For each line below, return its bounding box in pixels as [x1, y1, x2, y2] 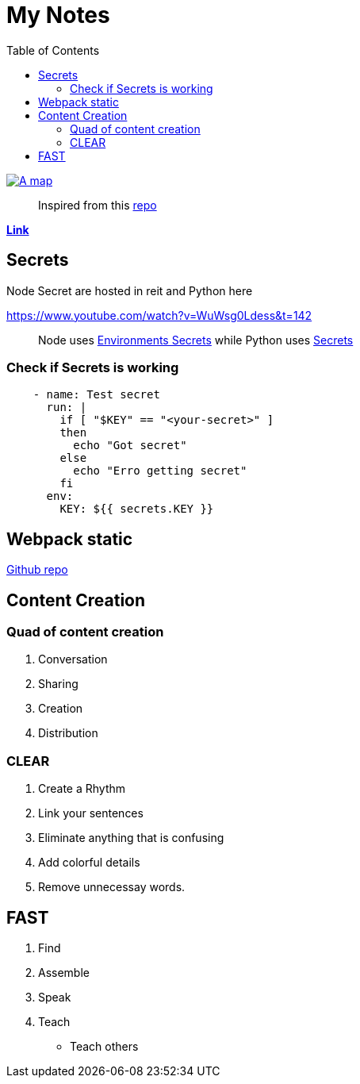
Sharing [38, 677, 79, 691]
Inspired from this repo [38, 198, 157, 212]
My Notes [6, 2, 110, 29]
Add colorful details [38, 855, 140, 870]
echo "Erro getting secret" [73, 464, 247, 478]
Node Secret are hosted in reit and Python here [6, 283, 253, 298]
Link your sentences [38, 806, 144, 821]
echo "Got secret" [73, 439, 187, 452]
